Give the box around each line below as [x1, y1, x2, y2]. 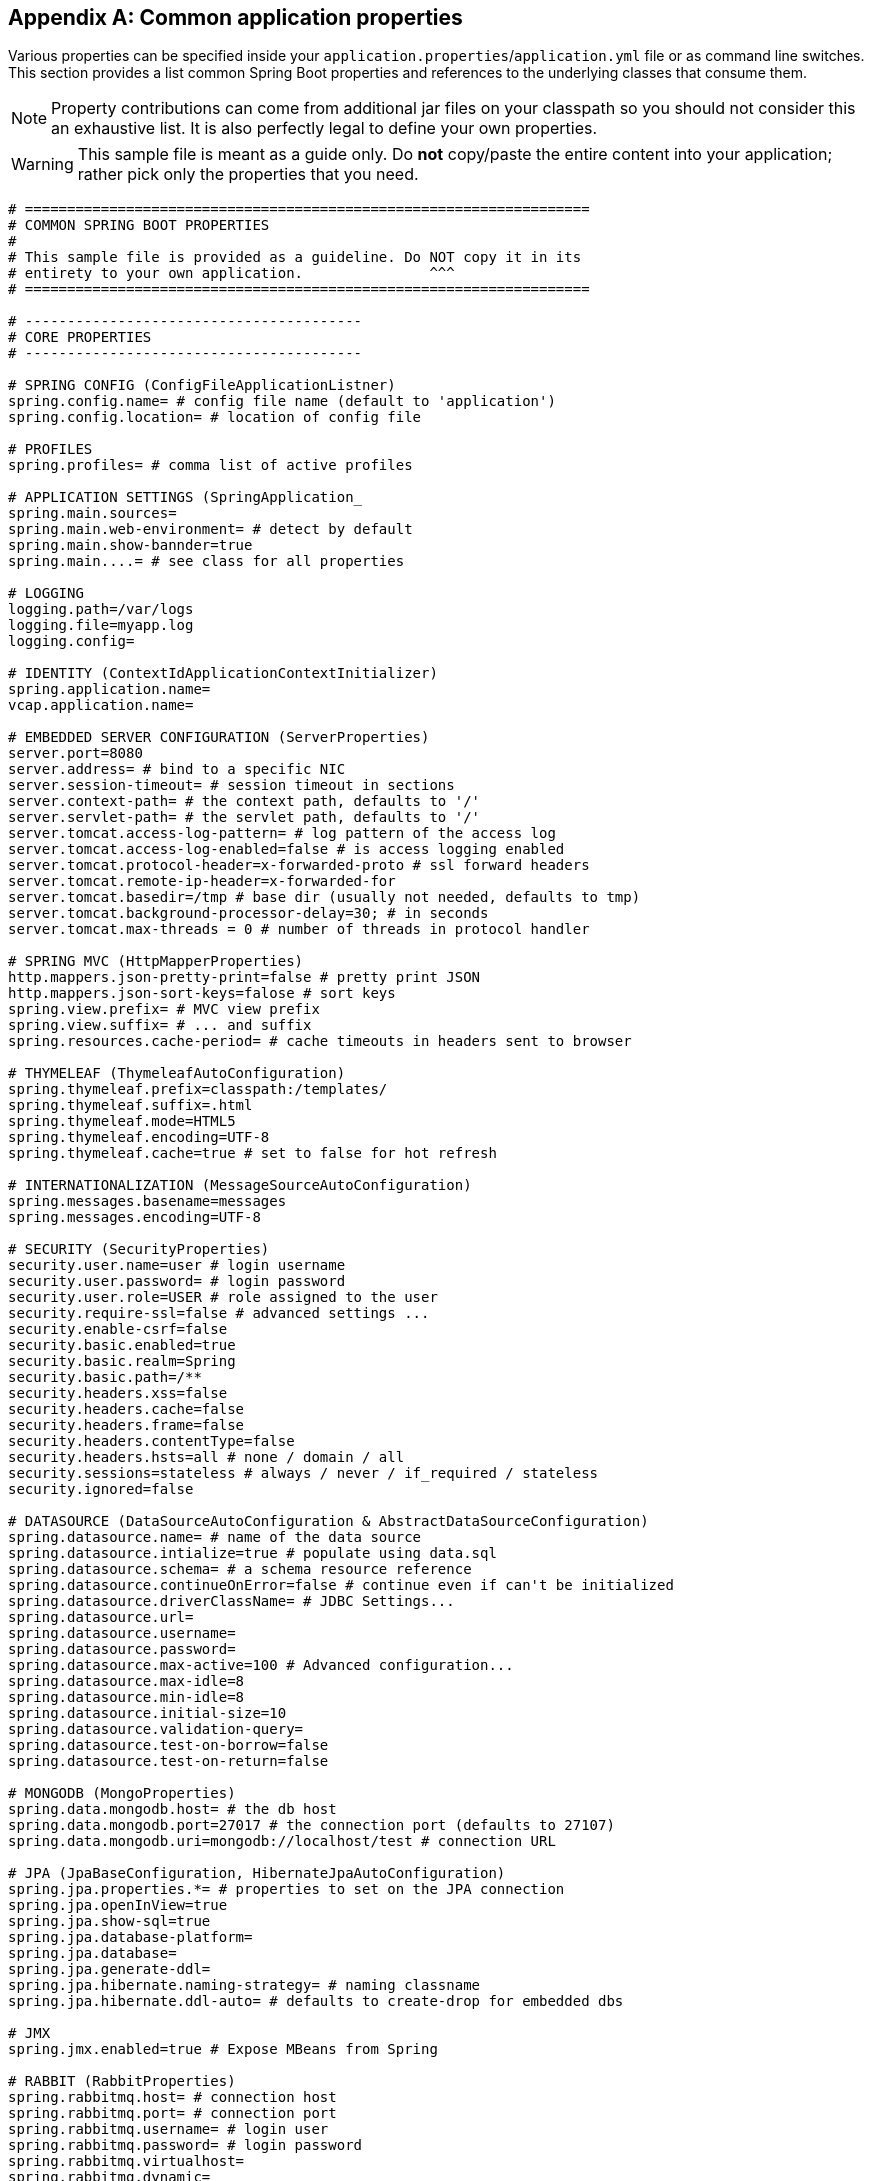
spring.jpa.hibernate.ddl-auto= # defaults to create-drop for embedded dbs [8, 1993, 624, 2010]
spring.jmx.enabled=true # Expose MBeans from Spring [8, 2041, 438, 2058]
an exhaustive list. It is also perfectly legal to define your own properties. [51, 118, 598, 139]
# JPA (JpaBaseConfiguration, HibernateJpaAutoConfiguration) [8, 1865, 506, 1882]
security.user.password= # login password [8, 1273, 346, 1290]
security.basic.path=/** [8, 1369, 202, 1386]
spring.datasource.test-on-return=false [8, 1753, 329, 1770]
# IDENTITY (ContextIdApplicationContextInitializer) [8, 665, 438, 682]
